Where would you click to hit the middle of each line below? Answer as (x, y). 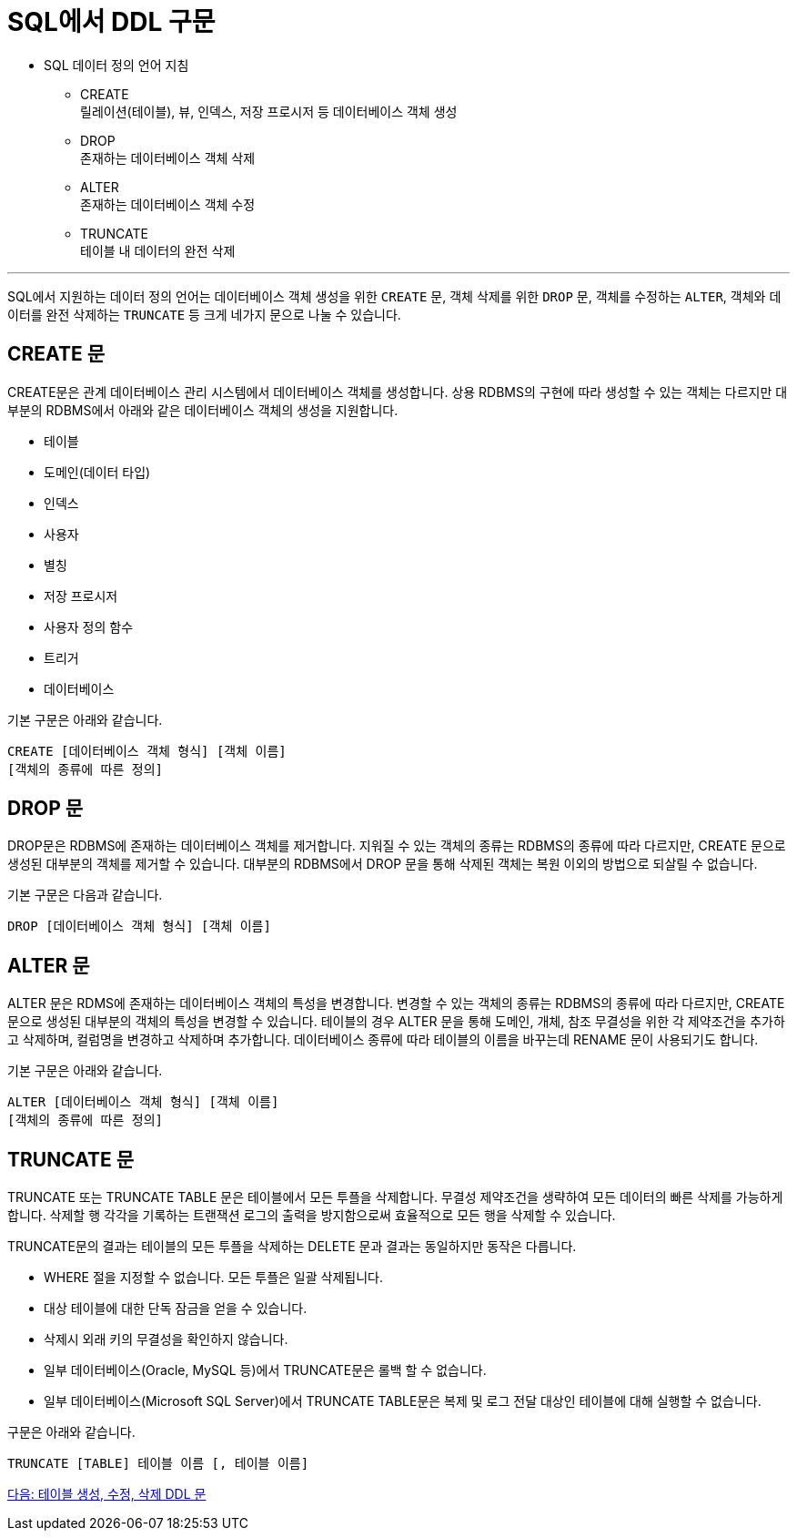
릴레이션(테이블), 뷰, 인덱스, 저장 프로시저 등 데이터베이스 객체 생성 (269, 111)
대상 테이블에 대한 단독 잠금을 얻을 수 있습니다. (176, 1309)
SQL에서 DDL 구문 (111, 22)
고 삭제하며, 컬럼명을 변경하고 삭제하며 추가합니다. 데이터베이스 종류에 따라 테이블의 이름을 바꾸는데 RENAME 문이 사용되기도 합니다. (383, 1040)
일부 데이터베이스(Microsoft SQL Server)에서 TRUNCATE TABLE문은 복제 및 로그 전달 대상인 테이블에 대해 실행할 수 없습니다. (403, 1401)
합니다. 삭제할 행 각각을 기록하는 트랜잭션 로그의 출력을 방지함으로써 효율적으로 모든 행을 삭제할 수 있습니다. (312, 1216)
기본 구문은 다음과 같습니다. (85, 895)
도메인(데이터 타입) (97, 472)
